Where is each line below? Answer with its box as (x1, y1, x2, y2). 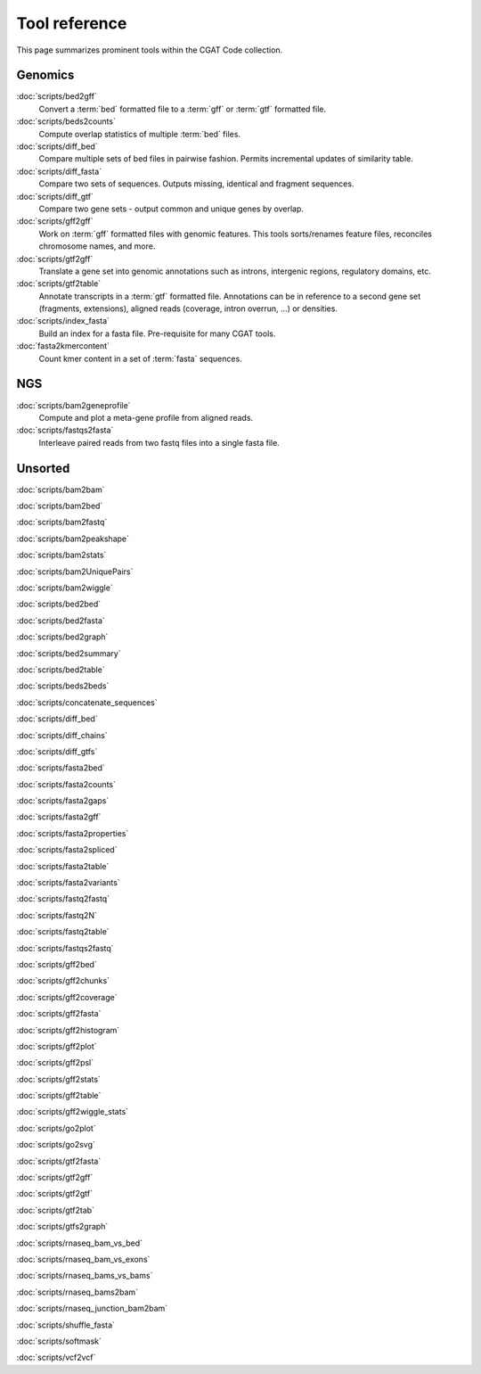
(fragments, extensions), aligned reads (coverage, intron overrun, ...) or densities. (38, 303, 338, 314)
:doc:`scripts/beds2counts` (16, 116, 116, 127)
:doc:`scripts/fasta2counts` (16, 778, 116, 789)
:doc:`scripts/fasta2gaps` (16, 795, 110, 806)
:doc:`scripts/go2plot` (16, 1123, 97, 1133)
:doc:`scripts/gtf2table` (16, 278, 102, 289)
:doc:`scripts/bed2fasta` (16, 615, 106, 626)
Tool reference (16, 13, 127, 33)
